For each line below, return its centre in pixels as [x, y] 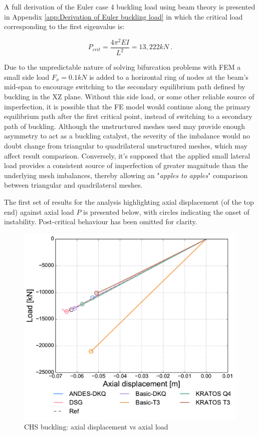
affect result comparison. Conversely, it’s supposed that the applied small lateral [127, 155]
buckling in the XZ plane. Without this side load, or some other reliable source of [129, 97]
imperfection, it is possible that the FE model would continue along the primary [127, 106]
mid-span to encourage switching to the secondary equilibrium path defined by [125, 87]
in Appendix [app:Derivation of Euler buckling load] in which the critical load [123, 16]
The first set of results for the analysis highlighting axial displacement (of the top [129, 201]
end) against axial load [39, 211]
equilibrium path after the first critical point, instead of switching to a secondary [128, 116]
